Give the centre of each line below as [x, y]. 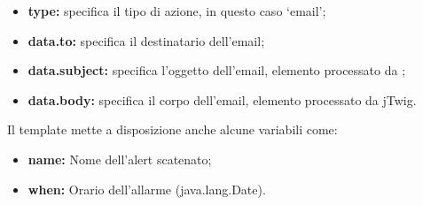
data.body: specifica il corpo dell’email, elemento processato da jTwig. [222, 99]
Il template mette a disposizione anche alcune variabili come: [172, 129]
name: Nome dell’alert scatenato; [120, 159]
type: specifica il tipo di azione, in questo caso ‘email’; [177, 11]
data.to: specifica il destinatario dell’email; [146, 40]
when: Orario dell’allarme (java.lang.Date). [147, 189]
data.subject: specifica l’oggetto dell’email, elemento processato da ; [217, 70]
